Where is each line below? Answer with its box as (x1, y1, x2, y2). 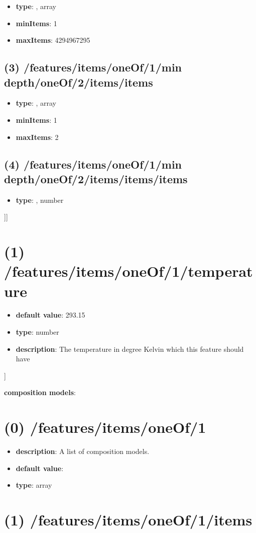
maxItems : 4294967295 (16, 35, 90, 45)
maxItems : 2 (16, 131, 59, 142)
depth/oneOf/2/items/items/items (4, 171, 188, 186)
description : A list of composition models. (16, 446, 150, 456)
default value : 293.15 (16, 310, 85, 320)
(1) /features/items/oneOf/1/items (4, 509, 252, 530)
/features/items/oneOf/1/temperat (4, 261, 253, 281)
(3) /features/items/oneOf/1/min (4, 59, 182, 75)
